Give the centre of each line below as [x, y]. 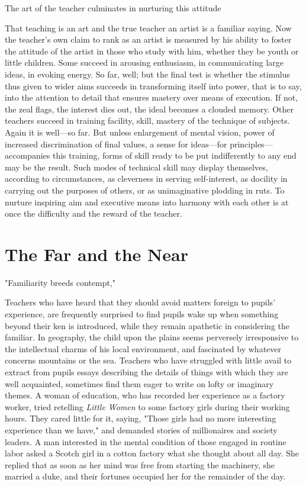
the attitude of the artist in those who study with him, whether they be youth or [152, 51]
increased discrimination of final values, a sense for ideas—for [116, 144]
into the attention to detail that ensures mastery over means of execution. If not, [152, 97]
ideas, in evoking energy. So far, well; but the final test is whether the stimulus [147, 74]
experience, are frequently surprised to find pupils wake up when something [142, 314]
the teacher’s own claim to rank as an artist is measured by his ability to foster [148, 39]
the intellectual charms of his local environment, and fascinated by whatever [143, 348]
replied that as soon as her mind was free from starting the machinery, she [140, 464]
